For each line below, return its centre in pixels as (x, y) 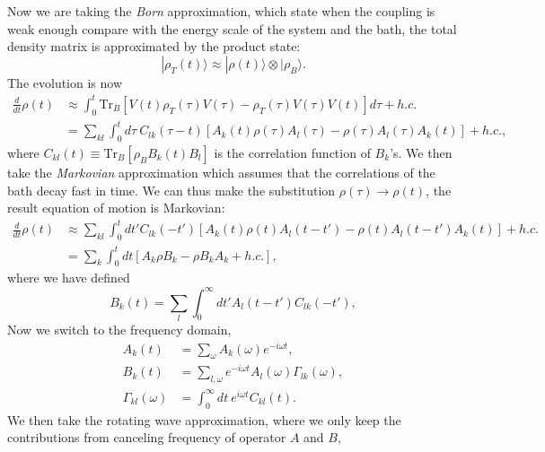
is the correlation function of (292, 153)
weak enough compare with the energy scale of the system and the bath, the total (232, 28)
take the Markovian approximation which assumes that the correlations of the (221, 173)
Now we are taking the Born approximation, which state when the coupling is (221, 11)
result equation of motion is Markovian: (116, 208)
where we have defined (69, 278)
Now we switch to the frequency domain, (119, 329)
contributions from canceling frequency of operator (147, 437)
